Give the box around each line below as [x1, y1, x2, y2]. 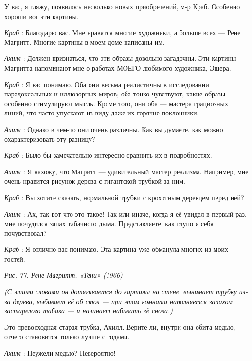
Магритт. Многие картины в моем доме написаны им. [4, 37, 165, 47]
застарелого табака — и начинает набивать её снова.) [4, 305, 173, 316]
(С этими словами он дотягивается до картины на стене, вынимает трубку [4, 286, 237, 297]
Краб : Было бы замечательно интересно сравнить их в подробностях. [4, 150, 212, 160]
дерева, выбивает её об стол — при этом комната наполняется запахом [13, 296, 233, 306]
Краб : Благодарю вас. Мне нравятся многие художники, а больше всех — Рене [4, 27, 241, 38]
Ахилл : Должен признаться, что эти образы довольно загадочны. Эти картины [4, 53, 236, 63]
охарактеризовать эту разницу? [4, 133, 95, 144]
